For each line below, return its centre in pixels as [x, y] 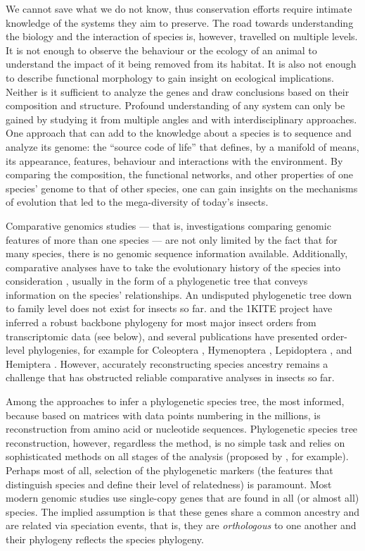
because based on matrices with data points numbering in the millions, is [163, 415]
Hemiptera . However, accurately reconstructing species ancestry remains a [167, 363]
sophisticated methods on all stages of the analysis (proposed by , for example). [177, 456]
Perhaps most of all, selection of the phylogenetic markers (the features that [169, 470]
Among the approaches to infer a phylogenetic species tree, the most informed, [175, 401]
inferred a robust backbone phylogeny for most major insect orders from [161, 322]
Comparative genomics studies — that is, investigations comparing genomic [168, 225]
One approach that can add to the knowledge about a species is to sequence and [179, 133]
